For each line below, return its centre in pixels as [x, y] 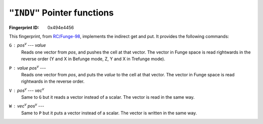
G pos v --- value [28, 45]
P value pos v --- [28, 67]
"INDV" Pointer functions [61, 13]
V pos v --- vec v [27, 90]
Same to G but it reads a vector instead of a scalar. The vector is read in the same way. [108, 97]
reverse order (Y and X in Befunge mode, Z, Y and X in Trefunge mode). [93, 59]
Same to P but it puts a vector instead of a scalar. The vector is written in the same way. [109, 113]
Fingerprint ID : [24, 27]
